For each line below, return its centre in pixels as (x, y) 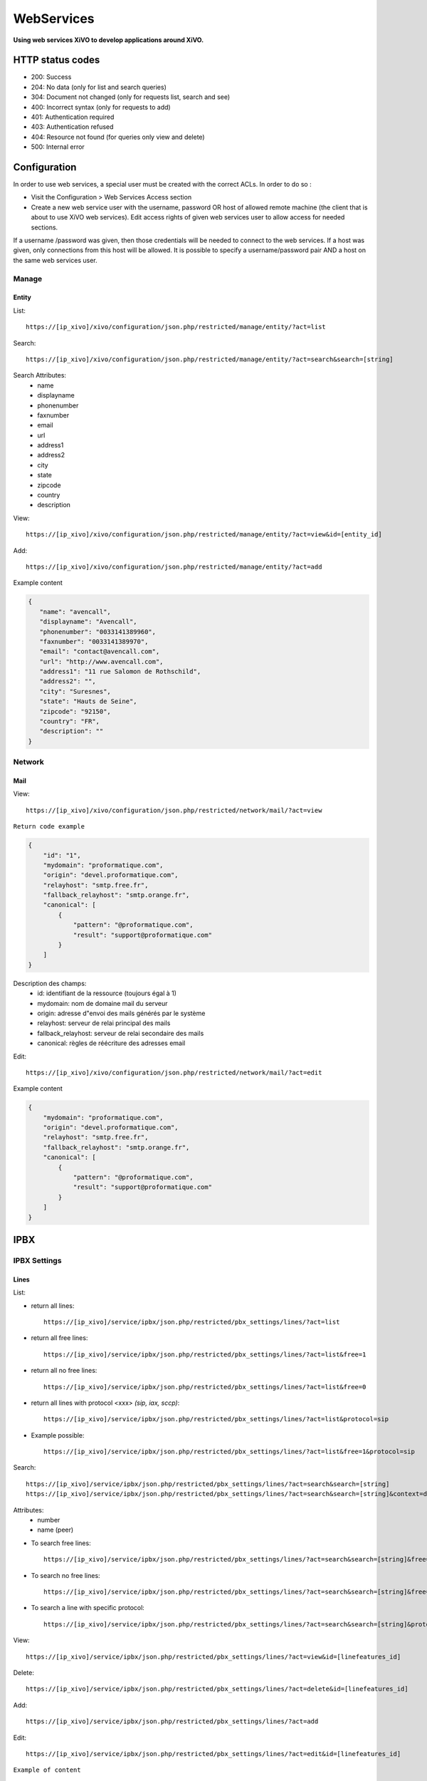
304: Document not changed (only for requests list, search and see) (131, 97)
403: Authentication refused (72, 127)
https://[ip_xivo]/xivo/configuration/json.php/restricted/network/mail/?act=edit (174, 1073)
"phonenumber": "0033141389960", (98, 632)
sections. (44, 227)
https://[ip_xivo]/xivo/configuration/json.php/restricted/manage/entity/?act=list (176, 327)
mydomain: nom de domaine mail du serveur (102, 1003)
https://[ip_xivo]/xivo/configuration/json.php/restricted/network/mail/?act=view (174, 810)
